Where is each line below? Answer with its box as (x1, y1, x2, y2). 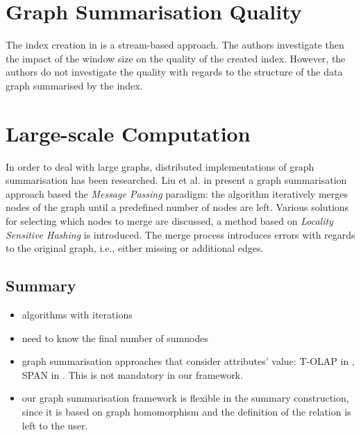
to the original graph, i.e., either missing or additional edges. (6, 241, 264, 255)
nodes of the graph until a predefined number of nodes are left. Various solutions (6, 200, 349, 214)
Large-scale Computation (6, 119, 251, 147)
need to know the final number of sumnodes (22, 330, 208, 345)
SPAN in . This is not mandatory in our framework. (22, 367, 244, 382)
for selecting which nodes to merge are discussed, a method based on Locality (6, 214, 333, 228)
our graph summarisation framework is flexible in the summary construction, (22, 391, 349, 405)
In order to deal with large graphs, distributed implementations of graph (6, 159, 314, 173)
